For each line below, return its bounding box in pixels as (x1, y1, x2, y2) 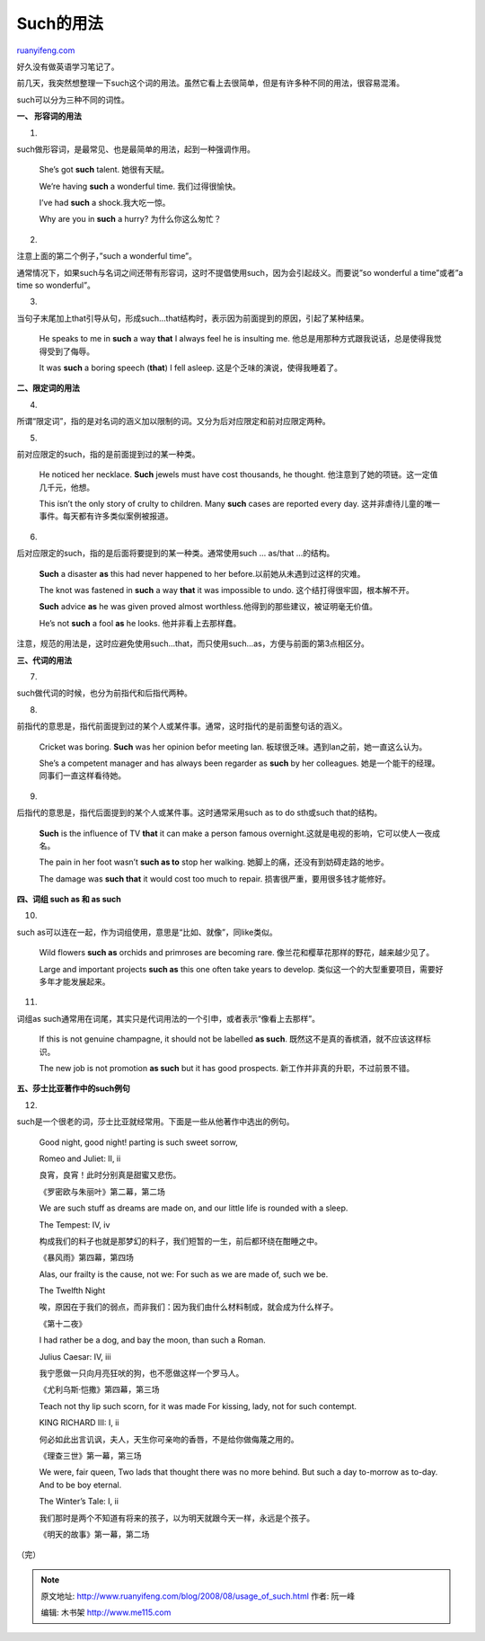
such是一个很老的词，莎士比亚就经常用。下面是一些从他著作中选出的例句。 (16, 1116, 295, 1127)
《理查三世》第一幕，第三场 (39, 1450, 142, 1460)
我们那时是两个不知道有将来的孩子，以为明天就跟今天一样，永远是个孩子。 (39, 1512, 314, 1523)
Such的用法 (16, 13, 103, 33)
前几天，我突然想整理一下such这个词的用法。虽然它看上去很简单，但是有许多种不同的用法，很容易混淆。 (16, 77, 404, 89)
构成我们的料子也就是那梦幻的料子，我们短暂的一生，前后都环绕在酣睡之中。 (39, 1236, 322, 1246)
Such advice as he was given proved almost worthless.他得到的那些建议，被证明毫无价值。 (39, 601, 377, 612)
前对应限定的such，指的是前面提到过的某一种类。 (16, 448, 200, 459)
